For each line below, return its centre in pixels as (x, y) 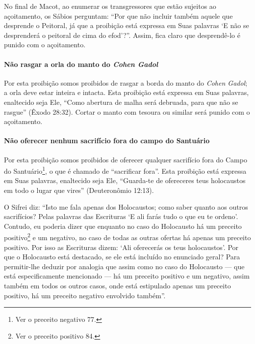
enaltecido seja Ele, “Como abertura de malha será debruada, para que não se (121, 102)
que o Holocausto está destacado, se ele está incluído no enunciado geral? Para (122, 257)
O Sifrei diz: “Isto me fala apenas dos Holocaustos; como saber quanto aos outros (126, 206)
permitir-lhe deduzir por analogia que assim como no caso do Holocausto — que (124, 266)
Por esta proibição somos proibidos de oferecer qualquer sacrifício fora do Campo (126, 159)
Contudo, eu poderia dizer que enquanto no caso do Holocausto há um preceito (123, 226)
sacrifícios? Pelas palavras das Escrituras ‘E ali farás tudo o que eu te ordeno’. (121, 216)
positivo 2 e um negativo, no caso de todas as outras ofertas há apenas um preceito (127, 236)
